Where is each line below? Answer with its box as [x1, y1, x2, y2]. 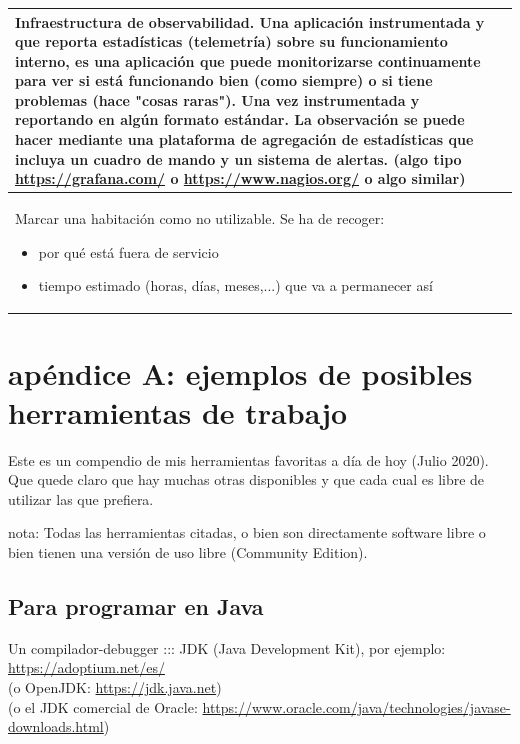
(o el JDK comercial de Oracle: [8, 696, 198, 717]
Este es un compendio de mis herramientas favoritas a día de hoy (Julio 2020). [8, 449, 489, 470]
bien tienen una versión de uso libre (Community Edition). [8, 542, 368, 563]
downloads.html [8, 716, 104, 737]
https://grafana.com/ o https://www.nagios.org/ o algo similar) [15, 168, 466, 189]
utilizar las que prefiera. [8, 488, 154, 509]
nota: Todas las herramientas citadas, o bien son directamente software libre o [8, 522, 486, 543]
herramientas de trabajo [8, 391, 348, 432]
